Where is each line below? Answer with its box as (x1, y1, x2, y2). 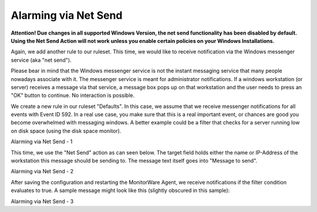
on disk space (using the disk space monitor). (11, 127, 122, 134)
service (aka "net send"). (11, 56, 72, 63)
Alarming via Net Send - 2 (11, 168, 73, 175)
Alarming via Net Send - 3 (11, 197, 74, 205)
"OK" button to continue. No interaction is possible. (11, 92, 135, 99)
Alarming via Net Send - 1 (11, 138, 73, 145)
